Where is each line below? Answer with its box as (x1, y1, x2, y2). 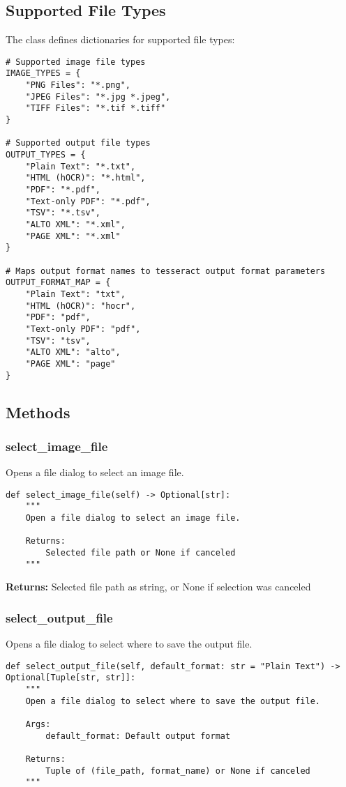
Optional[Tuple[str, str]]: (6, 673, 136, 683)
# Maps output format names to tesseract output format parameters (6, 266, 326, 276)
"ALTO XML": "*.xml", (25, 219, 126, 229)
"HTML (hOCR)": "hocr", (25, 300, 136, 311)
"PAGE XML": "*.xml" (25, 231, 121, 241)
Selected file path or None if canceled (45, 548, 236, 558)
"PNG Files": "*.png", (25, 80, 130, 91)
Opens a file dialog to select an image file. (6, 465, 184, 480)
